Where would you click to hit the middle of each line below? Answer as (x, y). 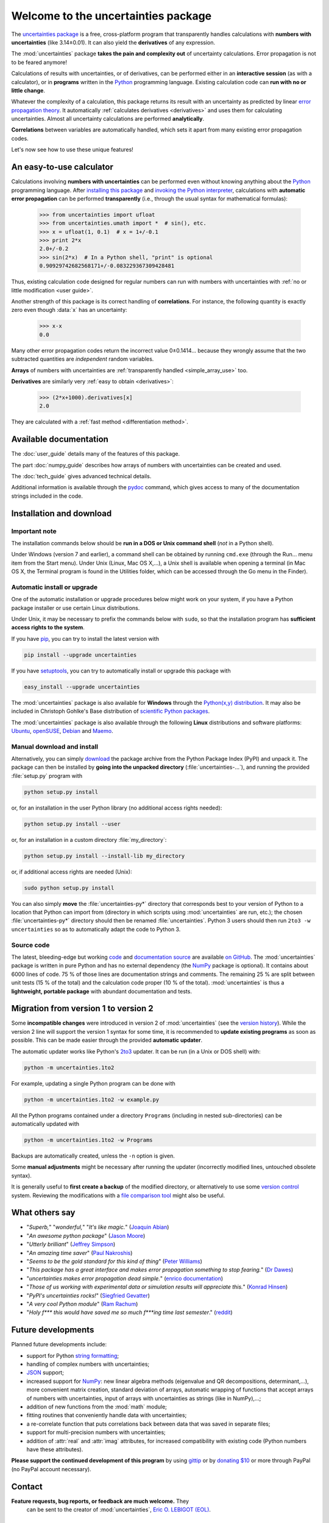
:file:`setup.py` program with (47, 776)
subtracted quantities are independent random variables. (83, 359)
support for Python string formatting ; (73, 1355)
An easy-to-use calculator (62, 167)
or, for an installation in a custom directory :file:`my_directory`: (89, 839)
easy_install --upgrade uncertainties (82, 687)
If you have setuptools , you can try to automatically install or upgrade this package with (121, 671)
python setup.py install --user (73, 824)
